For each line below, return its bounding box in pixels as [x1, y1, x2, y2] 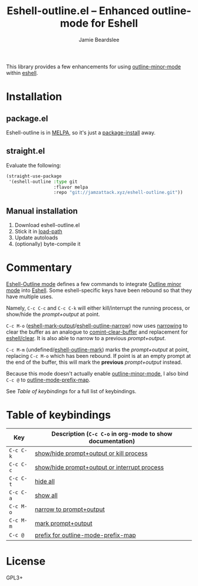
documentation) [88, 437, 136, 445]
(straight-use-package [6, 173, 62, 179]
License [6, 555, 46, 568]
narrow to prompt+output [35, 505, 105, 513]
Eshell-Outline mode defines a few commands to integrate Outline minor [6, 281, 181, 287]
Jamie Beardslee [78, 36, 120, 43]
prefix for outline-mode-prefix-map [35, 531, 137, 539]
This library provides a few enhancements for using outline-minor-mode [6, 63, 181, 70]
